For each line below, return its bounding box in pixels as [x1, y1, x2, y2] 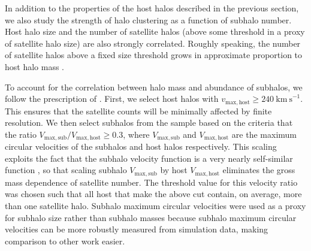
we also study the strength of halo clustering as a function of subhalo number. [5, 13, 292, 26]
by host [160, 164, 188, 176]
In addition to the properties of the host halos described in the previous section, [5, 2, 299, 14]
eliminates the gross [222, 164, 295, 176]
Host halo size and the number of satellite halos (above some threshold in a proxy [5, 25, 305, 38]
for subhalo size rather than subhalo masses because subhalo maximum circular [5, 211, 297, 223]
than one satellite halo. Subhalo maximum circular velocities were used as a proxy [5, 199, 306, 212]
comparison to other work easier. [5, 234, 125, 247]
